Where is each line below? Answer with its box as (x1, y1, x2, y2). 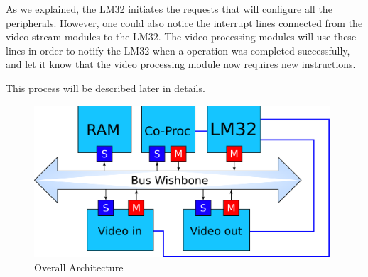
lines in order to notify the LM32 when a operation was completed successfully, (6, 43, 350, 57)
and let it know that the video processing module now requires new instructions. (6, 57, 356, 72)
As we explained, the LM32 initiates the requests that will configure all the (6, 1, 332, 16)
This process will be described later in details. (6, 80, 205, 95)
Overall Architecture (34, 259, 124, 274)
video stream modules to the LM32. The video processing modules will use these (6, 29, 357, 44)
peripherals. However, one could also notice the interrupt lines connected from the (6, 15, 363, 30)
